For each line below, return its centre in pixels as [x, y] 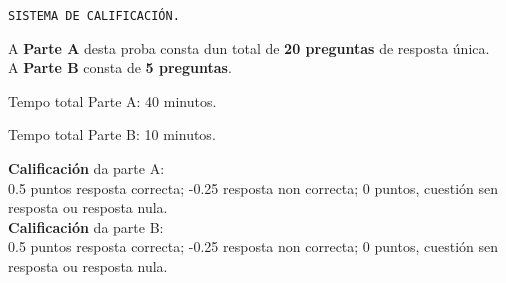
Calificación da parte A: [86, 168]
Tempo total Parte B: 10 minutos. [112, 134]
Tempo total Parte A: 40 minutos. [112, 100]
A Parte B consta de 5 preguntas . [120, 67]
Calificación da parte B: [86, 226]
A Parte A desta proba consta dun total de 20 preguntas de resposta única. [249, 47]
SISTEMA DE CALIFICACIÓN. [94, 16]
